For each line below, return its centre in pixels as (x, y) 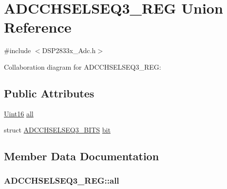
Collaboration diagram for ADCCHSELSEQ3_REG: (83, 66)
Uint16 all (19, 113)
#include (18, 50)
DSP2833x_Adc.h (69, 50)
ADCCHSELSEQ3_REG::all (62, 180)
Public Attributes (49, 93)
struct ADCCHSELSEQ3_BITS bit (57, 130)
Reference (38, 27)
